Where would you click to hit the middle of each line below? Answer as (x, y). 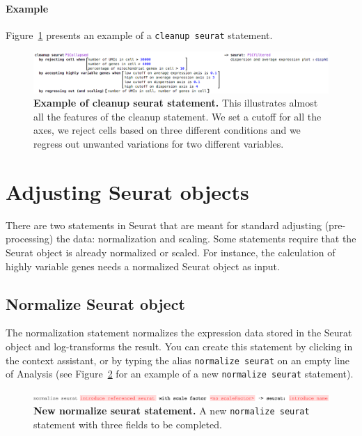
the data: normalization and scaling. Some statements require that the (206, 239)
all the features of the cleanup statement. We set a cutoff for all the (178, 116)
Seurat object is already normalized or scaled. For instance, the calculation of (171, 252)
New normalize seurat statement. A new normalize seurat (172, 411)
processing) (30, 239)
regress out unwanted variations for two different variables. (159, 144)
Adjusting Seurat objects (127, 191)
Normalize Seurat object (95, 303)
